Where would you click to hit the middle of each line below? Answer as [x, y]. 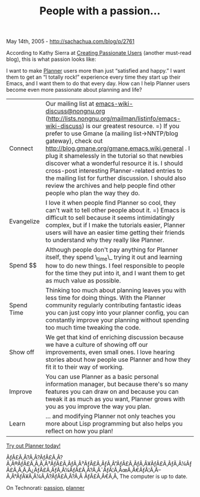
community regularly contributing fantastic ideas [113, 305]
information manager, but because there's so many [117, 384]
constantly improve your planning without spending [117, 320]
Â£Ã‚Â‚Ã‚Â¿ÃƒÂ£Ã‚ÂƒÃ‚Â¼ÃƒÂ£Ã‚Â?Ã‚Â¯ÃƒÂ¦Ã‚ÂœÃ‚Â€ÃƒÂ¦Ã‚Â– [84, 470]
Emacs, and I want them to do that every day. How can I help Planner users [98, 83]
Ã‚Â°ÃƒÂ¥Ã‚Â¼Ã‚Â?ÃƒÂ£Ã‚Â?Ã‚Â [45, 476]
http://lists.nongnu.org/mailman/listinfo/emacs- [114, 119]
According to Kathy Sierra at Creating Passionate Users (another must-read [99, 53]
